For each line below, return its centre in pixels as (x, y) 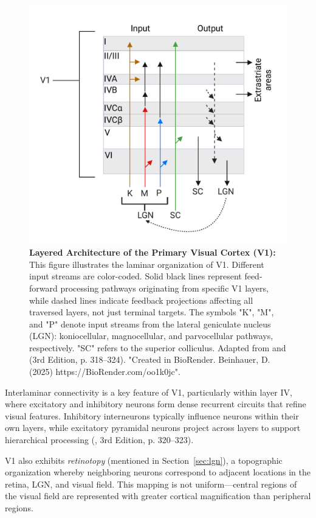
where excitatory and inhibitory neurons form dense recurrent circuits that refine (156, 404)
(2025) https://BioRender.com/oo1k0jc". (105, 372)
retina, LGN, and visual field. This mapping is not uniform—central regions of (151, 484)
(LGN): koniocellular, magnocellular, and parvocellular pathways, (151, 336)
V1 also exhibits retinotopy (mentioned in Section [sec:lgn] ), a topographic (144, 460)
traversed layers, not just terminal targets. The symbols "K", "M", (152, 312)
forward (43, 288)
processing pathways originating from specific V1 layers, (164, 288)
